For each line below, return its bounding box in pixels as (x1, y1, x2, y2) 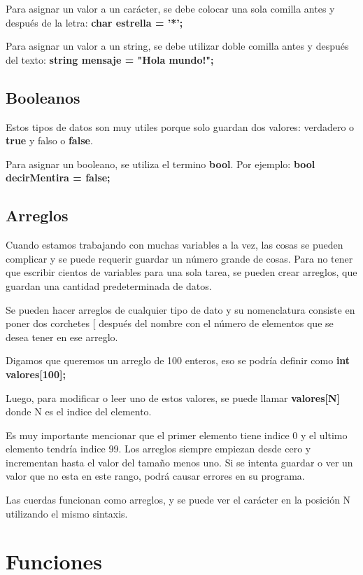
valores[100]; (6, 366, 66, 381)
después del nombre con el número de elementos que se (99, 316, 334, 331)
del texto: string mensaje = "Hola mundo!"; (6, 52, 214, 67)
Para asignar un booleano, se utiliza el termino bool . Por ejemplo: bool (6, 156, 315, 171)
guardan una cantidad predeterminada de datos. (6, 278, 212, 293)
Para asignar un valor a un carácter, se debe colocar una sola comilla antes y (6, 1, 335, 15)
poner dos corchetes (6, 316, 90, 331)
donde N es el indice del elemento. (6, 404, 152, 419)
